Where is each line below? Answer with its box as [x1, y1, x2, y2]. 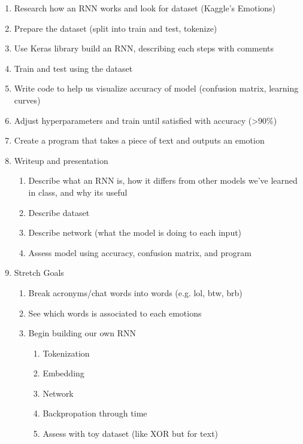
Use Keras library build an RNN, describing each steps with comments [14, 42, 274, 54]
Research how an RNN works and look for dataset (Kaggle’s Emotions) [14, 2, 276, 14]
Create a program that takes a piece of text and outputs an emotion [14, 134, 265, 147]
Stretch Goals [14, 266, 64, 279]
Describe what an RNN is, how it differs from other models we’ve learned [28, 174, 298, 187]
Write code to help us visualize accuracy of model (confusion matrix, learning [14, 82, 299, 95]
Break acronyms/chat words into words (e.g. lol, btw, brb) [28, 286, 243, 299]
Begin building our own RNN [28, 327, 136, 339]
